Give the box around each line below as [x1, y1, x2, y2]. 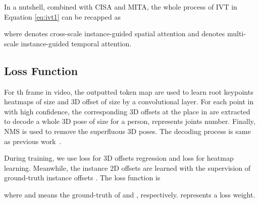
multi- [227, 28, 246, 39]
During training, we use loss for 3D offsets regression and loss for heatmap [4, 153, 234, 163]
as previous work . [4, 136, 62, 146]
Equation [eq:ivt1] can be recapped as [4, 11, 121, 22]
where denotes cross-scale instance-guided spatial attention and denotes [4, 28, 225, 39]
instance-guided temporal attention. [21, 38, 132, 48]
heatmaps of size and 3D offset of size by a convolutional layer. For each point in [4, 96, 254, 107]
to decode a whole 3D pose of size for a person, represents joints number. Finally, [4, 116, 255, 126]
